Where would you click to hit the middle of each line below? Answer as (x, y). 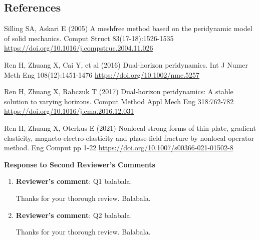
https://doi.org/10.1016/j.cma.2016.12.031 (69, 111)
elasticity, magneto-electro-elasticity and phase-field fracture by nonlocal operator (129, 138)
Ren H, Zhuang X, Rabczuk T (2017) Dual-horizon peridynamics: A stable (119, 91)
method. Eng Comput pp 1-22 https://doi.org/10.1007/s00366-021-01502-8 (119, 148)
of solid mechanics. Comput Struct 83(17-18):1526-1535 (89, 38)
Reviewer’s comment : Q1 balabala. (74, 181)
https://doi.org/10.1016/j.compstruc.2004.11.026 (79, 48)
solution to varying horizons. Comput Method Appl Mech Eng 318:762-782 (119, 101)
